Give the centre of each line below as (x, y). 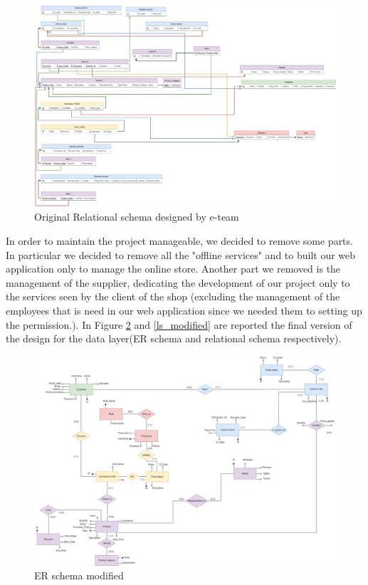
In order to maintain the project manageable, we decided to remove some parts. (179, 240)
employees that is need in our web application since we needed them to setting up (184, 310)
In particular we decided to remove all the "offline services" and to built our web (181, 254)
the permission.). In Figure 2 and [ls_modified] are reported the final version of (179, 324)
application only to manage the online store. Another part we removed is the (173, 269)
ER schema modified (79, 575)
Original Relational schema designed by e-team (137, 217)
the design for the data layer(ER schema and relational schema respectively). (174, 338)
